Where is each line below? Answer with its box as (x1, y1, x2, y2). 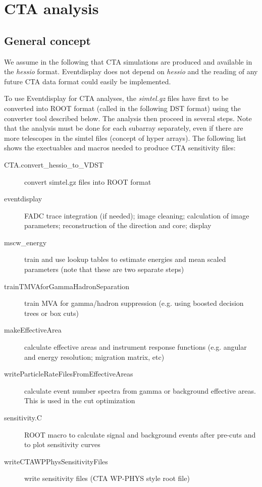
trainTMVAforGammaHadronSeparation (4, 281, 130, 291)
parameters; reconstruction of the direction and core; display (24, 220, 212, 231)
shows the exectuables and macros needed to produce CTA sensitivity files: (4, 142, 236, 153)
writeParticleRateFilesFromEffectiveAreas (4, 368, 133, 379)
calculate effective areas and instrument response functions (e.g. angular (24, 342, 247, 352)
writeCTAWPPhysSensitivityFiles (4, 456, 108, 466)
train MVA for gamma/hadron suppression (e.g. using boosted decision (24, 298, 244, 308)
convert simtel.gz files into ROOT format (24, 176, 151, 187)
